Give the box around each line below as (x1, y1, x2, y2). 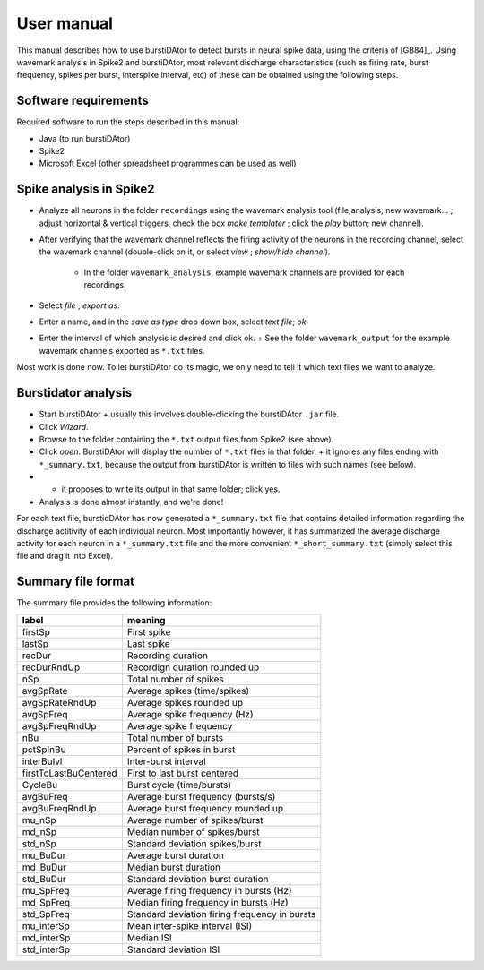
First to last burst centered (126, 767, 239, 779)
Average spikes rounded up (126, 696, 244, 708)
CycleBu (22, 778, 58, 791)
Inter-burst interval (126, 755, 206, 768)
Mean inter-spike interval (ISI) (126, 919, 253, 931)
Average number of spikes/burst (126, 813, 264, 826)
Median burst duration (126, 861, 221, 873)
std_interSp (22, 943, 71, 956)
